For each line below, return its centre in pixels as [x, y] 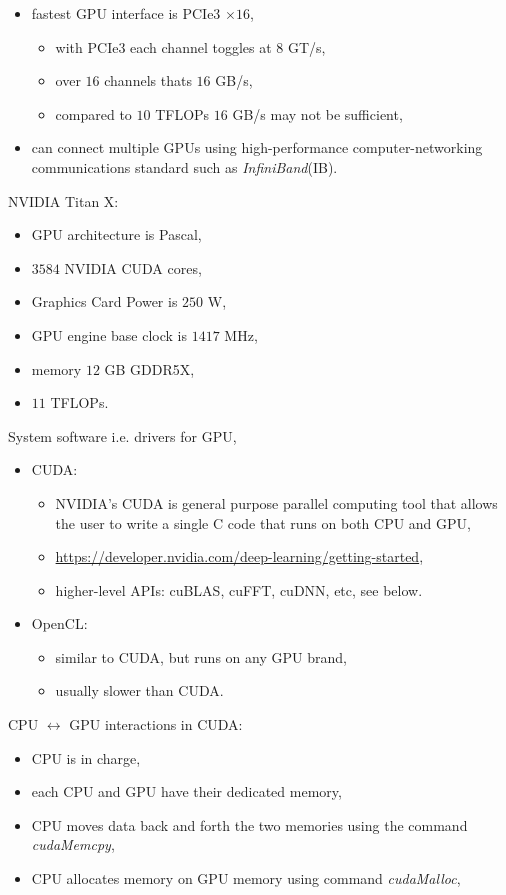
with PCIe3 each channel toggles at [163, 46]
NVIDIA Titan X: [63, 200]
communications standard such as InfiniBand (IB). [184, 166]
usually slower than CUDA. [139, 690]
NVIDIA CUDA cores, [133, 267]
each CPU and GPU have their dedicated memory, [186, 791]
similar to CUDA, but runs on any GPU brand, [201, 656]
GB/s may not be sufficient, [317, 113]
